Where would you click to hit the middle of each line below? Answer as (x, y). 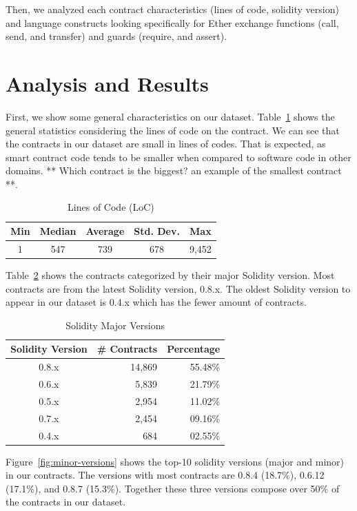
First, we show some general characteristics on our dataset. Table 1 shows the (170, 116)
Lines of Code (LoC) (111, 207)
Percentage (194, 349)
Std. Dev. (157, 231)
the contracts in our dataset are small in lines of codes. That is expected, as (166, 144)
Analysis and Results (107, 83)
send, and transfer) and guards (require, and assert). (116, 36)
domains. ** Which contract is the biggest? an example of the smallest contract (174, 170)
